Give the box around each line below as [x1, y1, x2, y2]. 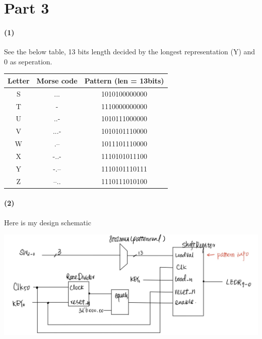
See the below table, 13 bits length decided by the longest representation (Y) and [4, 46, 255, 57]
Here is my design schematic [4, 217, 91, 227]
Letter [8, 75, 30, 86]
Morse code [36, 75, 78, 86]
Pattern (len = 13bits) [84, 75, 164, 86]
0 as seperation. [4, 56, 52, 66]
